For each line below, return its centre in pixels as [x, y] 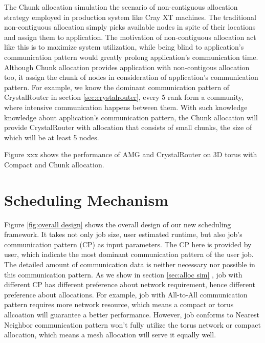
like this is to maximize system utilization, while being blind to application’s [124, 47]
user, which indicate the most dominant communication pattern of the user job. [129, 254]
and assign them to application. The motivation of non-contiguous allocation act [130, 37]
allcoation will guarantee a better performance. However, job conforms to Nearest [132, 314]
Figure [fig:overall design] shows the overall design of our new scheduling [118, 224]
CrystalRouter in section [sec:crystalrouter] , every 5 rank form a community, [124, 97]
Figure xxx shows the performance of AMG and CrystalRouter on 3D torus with [131, 154]
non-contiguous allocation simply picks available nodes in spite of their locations [130, 27]
